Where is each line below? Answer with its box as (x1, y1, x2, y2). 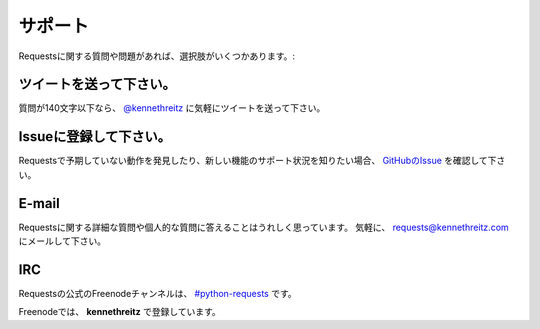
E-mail (18, 195, 60, 212)
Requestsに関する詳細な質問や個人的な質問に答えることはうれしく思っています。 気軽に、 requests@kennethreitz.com (18, 221, 509, 233)
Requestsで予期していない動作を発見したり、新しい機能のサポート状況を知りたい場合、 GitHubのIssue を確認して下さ (18, 155, 506, 167)
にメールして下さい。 (18, 235, 107, 247)
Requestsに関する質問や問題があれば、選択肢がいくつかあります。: (18, 50, 295, 62)
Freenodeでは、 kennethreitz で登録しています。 (18, 306, 222, 318)
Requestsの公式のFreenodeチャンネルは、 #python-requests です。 (18, 287, 297, 299)
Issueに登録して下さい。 (18, 128, 172, 145)
